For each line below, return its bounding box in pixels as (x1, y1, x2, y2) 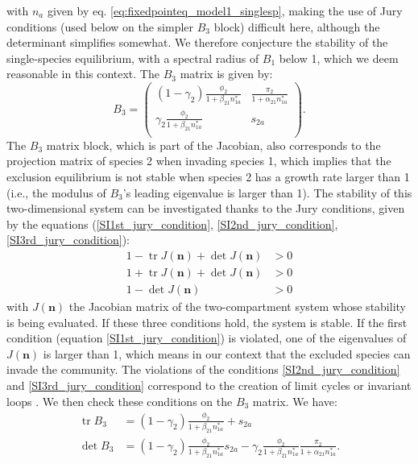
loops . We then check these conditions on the (6, 392, 233, 409)
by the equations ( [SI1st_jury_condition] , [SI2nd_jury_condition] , (6, 215, 338, 232)
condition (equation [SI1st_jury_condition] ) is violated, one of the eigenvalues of (6, 329, 407, 346)
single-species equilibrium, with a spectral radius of (6, 49, 259, 66)
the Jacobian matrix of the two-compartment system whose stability (68, 298, 406, 315)
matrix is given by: (180, 65, 273, 82)
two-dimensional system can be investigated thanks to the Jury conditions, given (6, 200, 405, 217)
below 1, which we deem (279, 49, 399, 66)
